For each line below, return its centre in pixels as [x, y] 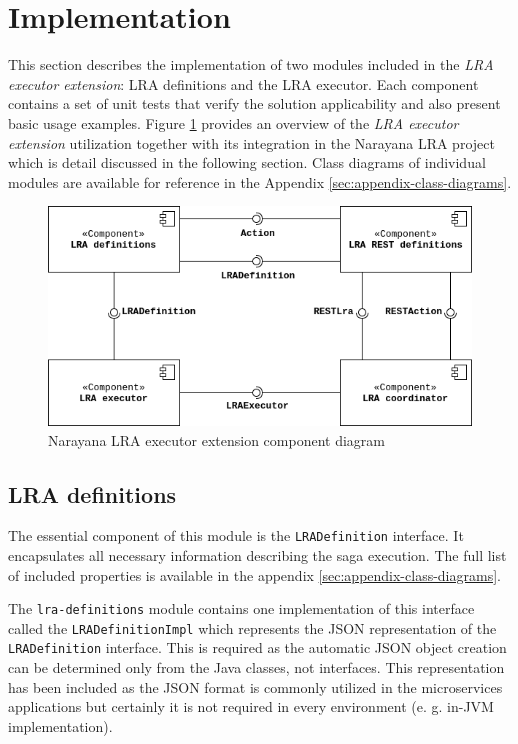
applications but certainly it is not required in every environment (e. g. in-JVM [251, 706]
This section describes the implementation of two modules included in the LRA [251, 64]
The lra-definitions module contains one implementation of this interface [241, 608]
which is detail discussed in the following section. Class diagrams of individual [247, 162]
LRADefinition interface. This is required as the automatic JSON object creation [257, 647]
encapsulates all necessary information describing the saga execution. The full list [257, 554]
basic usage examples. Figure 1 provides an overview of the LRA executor [233, 122]
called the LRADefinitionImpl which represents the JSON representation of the [252, 627]
